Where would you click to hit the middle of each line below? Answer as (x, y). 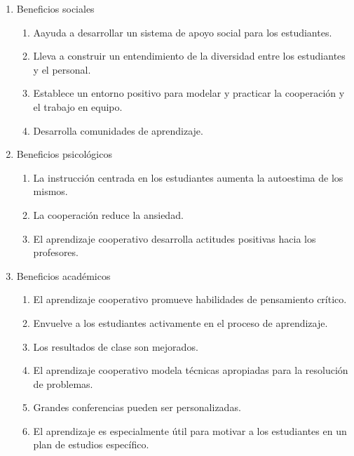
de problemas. (63, 383)
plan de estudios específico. (91, 444)
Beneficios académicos (63, 275)
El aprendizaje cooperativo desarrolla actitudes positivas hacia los (175, 238)
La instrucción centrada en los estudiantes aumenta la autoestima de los (188, 177)
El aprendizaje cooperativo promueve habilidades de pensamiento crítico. (190, 299)
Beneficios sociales (55, 8)
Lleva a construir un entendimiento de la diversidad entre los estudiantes (189, 56)
